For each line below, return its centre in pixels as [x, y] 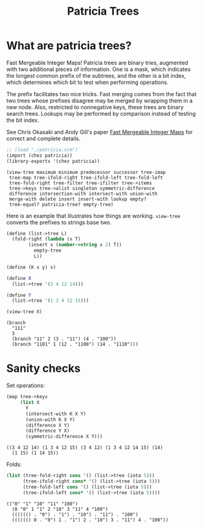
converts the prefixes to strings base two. [59, 222]
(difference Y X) [48, 431]
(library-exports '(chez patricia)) [53, 161]
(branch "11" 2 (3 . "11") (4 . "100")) [64, 339]
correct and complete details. [44, 138]
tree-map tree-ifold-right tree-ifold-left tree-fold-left [86, 178]
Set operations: [25, 386]
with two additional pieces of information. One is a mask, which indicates [99, 69]
